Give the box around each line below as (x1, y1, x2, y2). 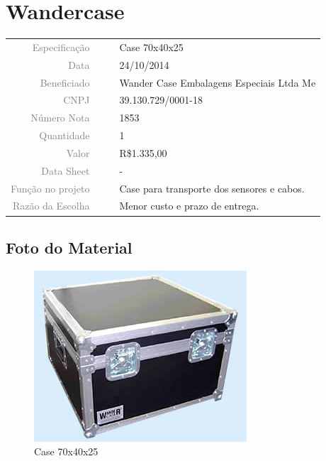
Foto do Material (6, 236, 133, 258)
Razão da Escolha (12, 198, 90, 213)
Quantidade (39, 128, 90, 143)
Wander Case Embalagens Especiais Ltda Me (119, 75, 316, 90)
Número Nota (30, 110, 90, 125)
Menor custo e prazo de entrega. (119, 198, 259, 213)
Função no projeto (11, 180, 90, 195)
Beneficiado (40, 75, 90, 90)
